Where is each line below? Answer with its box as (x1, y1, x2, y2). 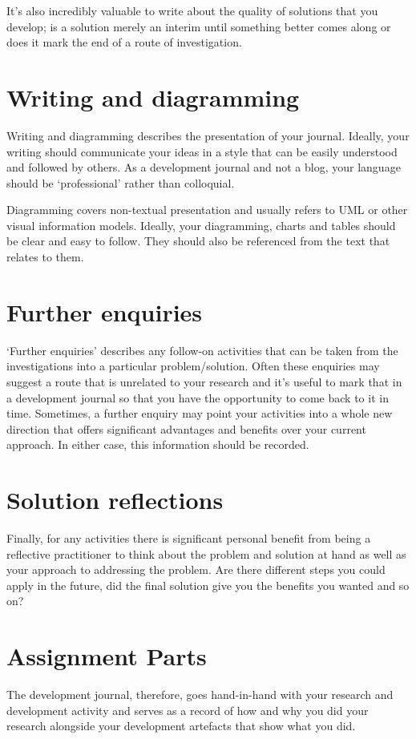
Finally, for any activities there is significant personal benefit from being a (6, 530, 371, 547)
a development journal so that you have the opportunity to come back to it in (6, 389, 389, 406)
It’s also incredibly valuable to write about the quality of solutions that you (6, 2, 378, 18)
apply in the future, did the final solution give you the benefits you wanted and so (6, 576, 410, 593)
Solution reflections (6, 483, 224, 516)
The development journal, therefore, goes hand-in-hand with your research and (6, 686, 394, 703)
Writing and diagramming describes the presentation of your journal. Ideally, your (6, 127, 410, 143)
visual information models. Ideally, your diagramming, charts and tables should (6, 216, 396, 233)
